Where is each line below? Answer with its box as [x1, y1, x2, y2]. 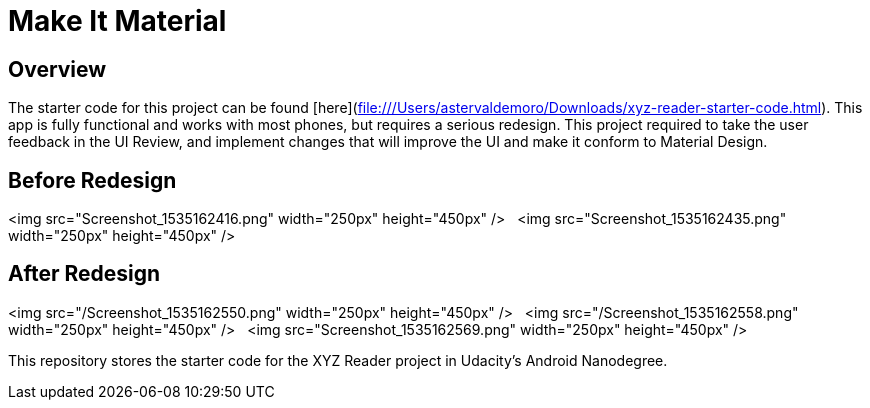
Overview [8, 56, 107, 82]
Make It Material [8, 4, 227, 38]
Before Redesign [8, 167, 177, 193]
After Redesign [8, 261, 161, 287]
